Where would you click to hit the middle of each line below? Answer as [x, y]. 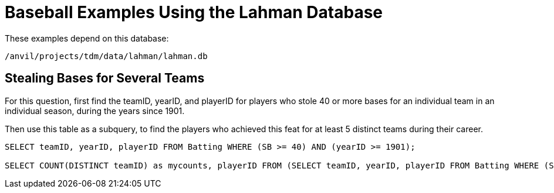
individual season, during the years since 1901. [95, 111]
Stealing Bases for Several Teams [105, 78]
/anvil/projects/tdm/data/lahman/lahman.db [106, 56]
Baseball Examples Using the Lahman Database [194, 12]
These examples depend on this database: [87, 38]
